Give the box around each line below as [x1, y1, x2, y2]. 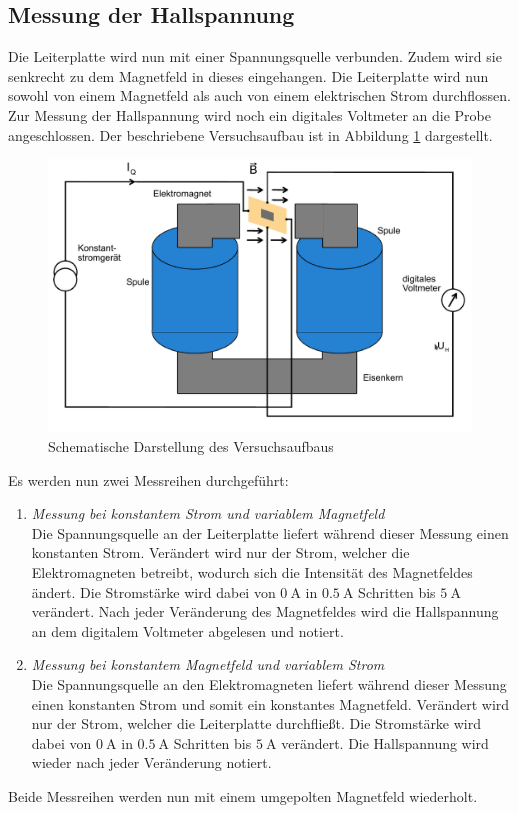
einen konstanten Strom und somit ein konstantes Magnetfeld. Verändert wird [31, 693, 510, 714]
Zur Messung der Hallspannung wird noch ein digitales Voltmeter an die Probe [8, 104, 491, 125]
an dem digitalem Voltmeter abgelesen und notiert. [31, 620, 344, 641]
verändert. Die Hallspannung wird [281, 732, 489, 753]
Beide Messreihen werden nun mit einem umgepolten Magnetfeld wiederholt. [8, 785, 478, 806]
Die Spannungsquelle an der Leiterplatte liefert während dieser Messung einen [31, 522, 509, 543]
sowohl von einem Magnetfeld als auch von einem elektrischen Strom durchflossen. [8, 85, 511, 106]
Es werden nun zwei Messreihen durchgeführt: [8, 469, 289, 490]
